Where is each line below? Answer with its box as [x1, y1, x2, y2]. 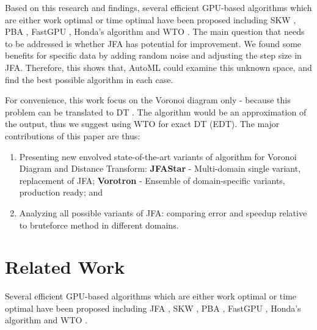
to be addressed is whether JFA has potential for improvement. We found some [5, 37, 302, 50]
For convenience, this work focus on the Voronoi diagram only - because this [5, 94, 291, 106]
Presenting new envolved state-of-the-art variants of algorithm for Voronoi [19, 150, 297, 163]
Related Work [5, 254, 125, 279]
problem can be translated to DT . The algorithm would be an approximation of [5, 105, 307, 118]
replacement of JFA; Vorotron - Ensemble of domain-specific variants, [19, 174, 285, 186]
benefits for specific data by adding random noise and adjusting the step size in [5, 49, 302, 62]
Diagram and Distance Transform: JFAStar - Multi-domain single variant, [19, 162, 301, 175]
